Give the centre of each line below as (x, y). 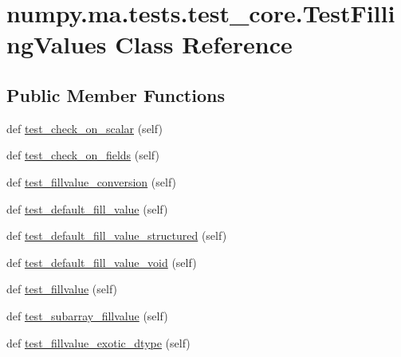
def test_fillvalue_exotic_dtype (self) (98, 342)
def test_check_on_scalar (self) (85, 128)
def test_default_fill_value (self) (87, 208)
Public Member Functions (116, 94)
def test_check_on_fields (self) (83, 155)
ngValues (57, 44)
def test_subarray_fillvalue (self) (87, 315)
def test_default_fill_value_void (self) (102, 262)
